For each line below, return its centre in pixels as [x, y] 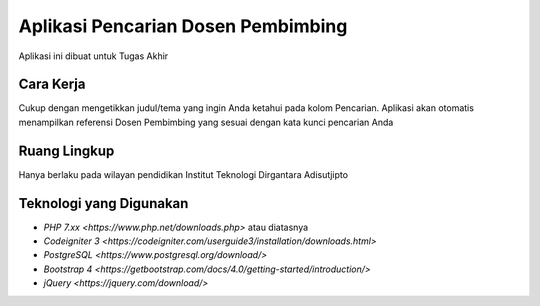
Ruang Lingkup [66, 150]
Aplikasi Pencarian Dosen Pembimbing [183, 26]
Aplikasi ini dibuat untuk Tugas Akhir [93, 56]
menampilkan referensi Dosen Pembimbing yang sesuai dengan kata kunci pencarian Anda [206, 122]
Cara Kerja [52, 84]
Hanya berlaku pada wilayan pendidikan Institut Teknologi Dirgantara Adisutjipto [183, 174]
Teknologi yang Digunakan [103, 203]
